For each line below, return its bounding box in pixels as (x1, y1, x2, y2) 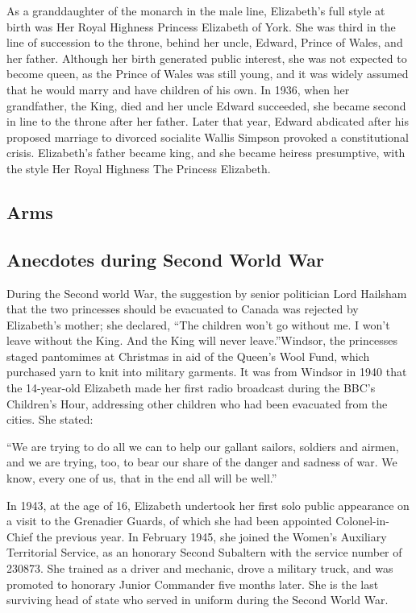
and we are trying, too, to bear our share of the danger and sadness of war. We (6, 454, 397, 470)
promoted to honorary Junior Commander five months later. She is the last (6, 575, 379, 592)
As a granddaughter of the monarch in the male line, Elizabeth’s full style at (6, 2, 385, 19)
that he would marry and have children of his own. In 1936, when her (6, 81, 350, 97)
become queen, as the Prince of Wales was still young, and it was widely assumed (6, 65, 409, 82)
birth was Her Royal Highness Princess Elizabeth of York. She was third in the (6, 18, 396, 35)
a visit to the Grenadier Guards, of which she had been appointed (6, 512, 332, 529)
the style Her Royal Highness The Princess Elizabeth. (6, 159, 271, 176)
